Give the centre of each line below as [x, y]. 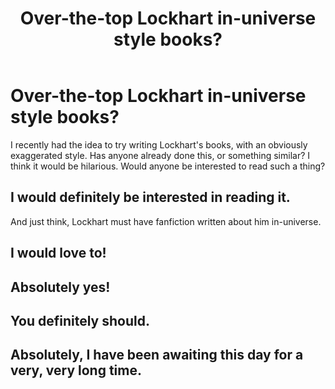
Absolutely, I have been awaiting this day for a [157, 355]
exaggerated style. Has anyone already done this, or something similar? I [160, 155]
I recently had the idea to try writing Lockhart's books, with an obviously [159, 144]
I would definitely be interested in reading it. [150, 197]
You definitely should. [80, 320]
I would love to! [58, 253]
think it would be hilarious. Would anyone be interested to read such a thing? [168, 166]
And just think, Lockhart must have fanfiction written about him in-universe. [166, 221]
